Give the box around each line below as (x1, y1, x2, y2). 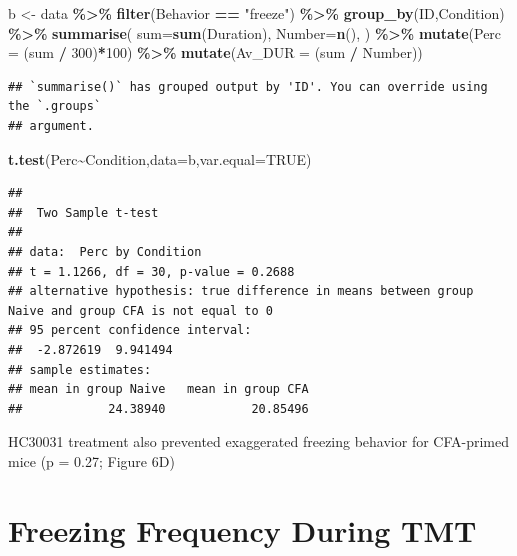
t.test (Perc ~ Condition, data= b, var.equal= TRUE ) (8, 148, 312, 169)
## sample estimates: (8, 362, 152, 377)
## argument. (8, 118, 94, 133)
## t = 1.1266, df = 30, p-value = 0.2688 (8, 264, 295, 279)
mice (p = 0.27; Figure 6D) (8, 450, 175, 471)
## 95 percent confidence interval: (8, 323, 252, 338)
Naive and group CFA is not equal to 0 (8, 303, 273, 318)
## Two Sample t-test (8, 205, 159, 220)
